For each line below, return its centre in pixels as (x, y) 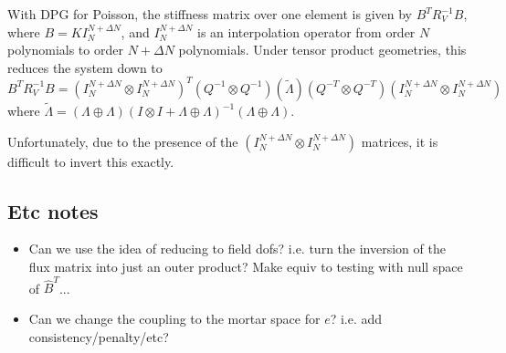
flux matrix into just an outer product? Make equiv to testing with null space (246, 267)
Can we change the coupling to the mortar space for (174, 318)
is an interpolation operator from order (306, 31)
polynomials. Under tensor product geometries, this (322, 50)
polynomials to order (65, 50)
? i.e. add (356, 318)
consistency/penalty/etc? (99, 336)
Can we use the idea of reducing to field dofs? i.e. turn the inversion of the (237, 249)
